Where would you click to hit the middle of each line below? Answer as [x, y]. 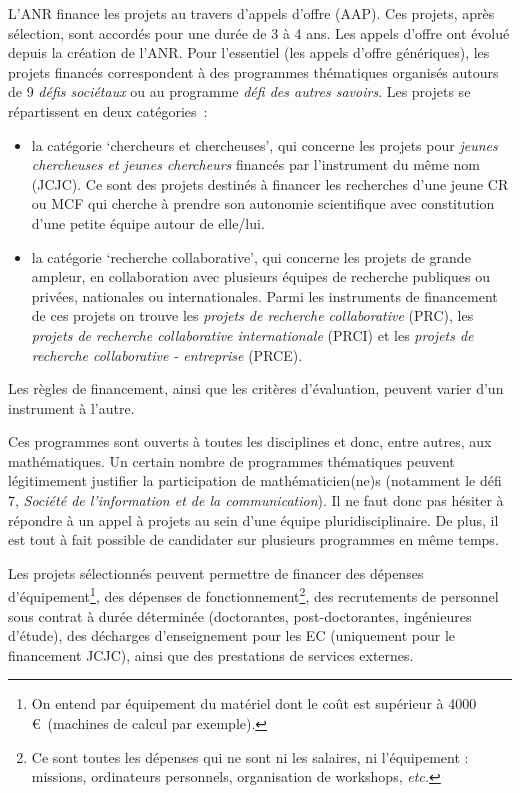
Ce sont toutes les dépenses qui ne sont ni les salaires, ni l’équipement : [250, 756]
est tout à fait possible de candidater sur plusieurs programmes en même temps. [253, 539]
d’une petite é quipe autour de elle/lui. [148, 222]
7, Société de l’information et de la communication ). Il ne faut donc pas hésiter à [256, 500]
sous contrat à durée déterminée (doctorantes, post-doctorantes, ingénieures [240, 615]
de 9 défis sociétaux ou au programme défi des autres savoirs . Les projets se [239, 91]
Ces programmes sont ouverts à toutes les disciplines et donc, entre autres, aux [250, 441]
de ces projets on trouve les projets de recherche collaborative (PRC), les [252, 315]
